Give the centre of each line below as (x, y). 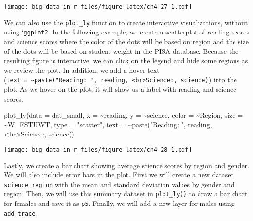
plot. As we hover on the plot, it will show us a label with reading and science (120, 89)
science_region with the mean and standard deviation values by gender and (119, 184)
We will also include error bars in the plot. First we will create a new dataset (119, 175)
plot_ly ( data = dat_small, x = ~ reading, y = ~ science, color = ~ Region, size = (124, 115)
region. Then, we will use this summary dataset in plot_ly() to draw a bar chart (126, 194)
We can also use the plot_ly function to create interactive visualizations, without (126, 22)
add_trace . (21, 212)
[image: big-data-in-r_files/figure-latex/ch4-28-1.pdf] (98, 149)
